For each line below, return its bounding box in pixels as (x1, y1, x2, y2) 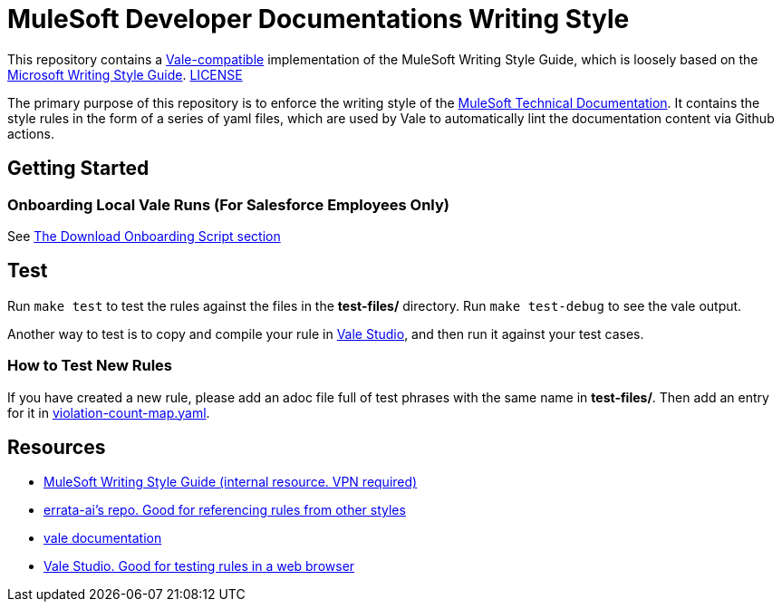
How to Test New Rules (7, 356, 173, 375)
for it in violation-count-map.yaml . (7, 404, 210, 420)
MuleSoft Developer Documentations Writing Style (7, 4, 630, 34)
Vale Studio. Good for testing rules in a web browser (43, 558, 355, 575)
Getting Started (7, 157, 150, 180)
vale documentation (43, 530, 162, 546)
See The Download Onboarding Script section (7, 227, 281, 244)
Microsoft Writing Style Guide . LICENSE (7, 66, 243, 82)
